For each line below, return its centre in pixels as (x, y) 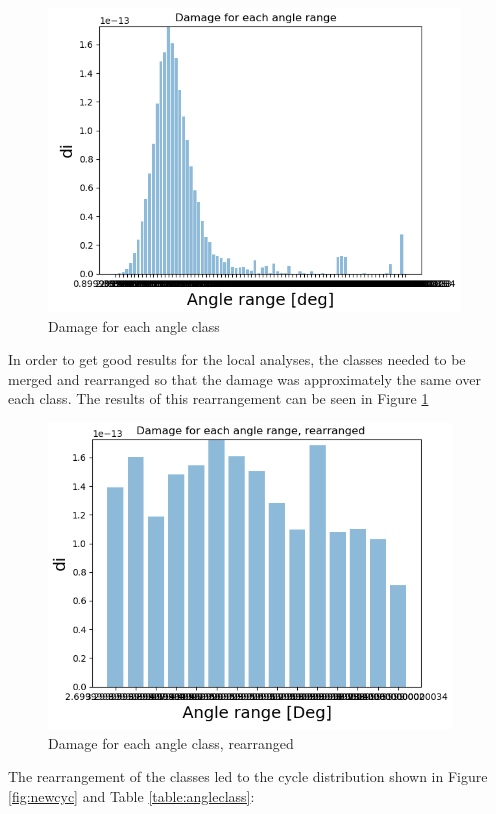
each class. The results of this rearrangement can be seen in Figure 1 (218, 398)
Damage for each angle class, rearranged (171, 742)
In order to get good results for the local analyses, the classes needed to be (237, 359)
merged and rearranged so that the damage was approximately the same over (244, 378)
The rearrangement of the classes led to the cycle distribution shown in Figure (248, 776)
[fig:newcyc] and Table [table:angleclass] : (131, 795)
